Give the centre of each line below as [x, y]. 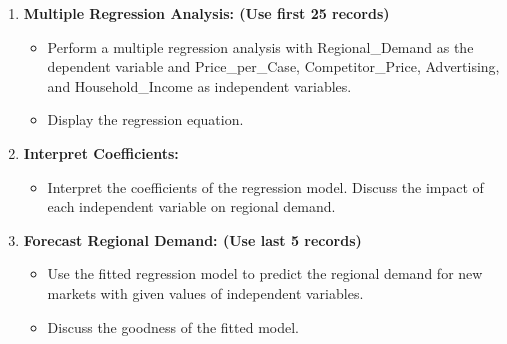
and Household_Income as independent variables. [199, 85]
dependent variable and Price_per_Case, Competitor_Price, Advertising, [273, 66]
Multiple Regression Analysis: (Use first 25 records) [206, 13]
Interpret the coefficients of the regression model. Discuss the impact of [265, 186]
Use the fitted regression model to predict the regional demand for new [265, 273]
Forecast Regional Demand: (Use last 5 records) [192, 239]
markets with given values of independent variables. [205, 292]
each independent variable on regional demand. [191, 206]
